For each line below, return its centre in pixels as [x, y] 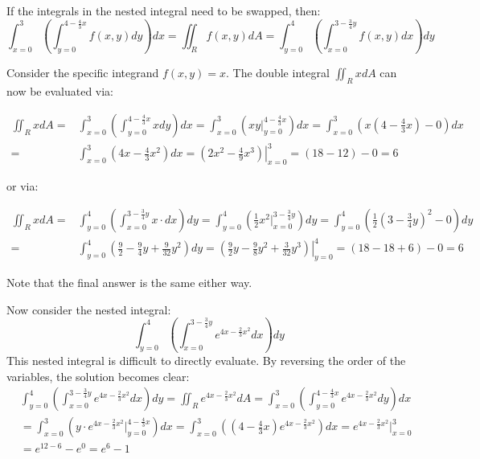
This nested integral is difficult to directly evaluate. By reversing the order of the [206, 361]
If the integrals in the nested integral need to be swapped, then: [164, 10]
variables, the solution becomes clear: [98, 376]
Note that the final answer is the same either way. [129, 283]
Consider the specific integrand [83, 73]
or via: [23, 186]
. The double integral [278, 73]
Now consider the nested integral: [89, 309]
